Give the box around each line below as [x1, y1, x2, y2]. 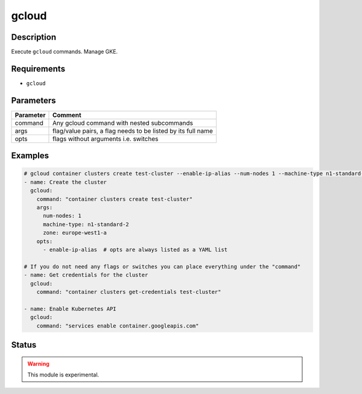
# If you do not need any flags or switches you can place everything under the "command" [24, 263, 301, 270]
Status [11, 340, 37, 350]
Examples [11, 151, 49, 161]
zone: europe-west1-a [43, 229, 107, 237]
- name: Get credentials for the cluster [24, 272, 148, 279]
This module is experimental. [27, 371, 100, 378]
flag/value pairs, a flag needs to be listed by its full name [52, 127, 214, 135]
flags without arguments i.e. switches [52, 135, 159, 143]
